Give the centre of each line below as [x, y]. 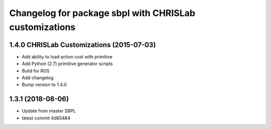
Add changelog [38, 78]
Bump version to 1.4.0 [44, 84]
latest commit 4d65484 [46, 118]
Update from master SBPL [49, 111]
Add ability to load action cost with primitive [67, 56]
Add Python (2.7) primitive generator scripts [67, 64]
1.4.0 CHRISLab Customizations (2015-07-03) [83, 45]
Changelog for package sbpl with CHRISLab [102, 13]
